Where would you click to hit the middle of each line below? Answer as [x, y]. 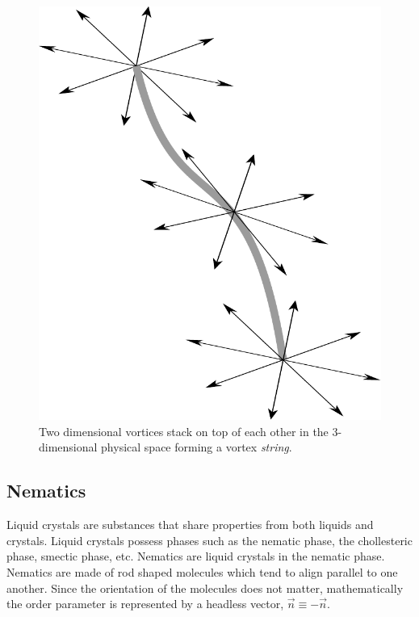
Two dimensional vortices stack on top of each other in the [184, 431]
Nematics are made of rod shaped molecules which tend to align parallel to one [202, 571]
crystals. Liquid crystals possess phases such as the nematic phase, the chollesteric [209, 540]
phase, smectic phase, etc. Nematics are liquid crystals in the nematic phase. [196, 556]
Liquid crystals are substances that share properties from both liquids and [190, 525]
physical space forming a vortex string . [197, 447]
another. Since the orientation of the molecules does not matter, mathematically [205, 588]
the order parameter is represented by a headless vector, [145, 604]
